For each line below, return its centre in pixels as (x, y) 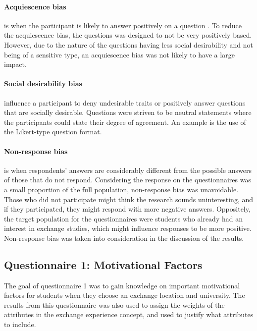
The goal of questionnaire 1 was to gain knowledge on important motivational (122, 285)
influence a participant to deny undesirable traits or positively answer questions (125, 102)
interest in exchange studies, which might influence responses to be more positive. (128, 228)
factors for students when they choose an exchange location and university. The (125, 295)
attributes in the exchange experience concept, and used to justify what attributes (129, 314)
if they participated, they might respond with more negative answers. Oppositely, (127, 209)
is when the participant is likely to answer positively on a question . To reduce (123, 25)
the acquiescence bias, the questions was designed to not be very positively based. (128, 35)
